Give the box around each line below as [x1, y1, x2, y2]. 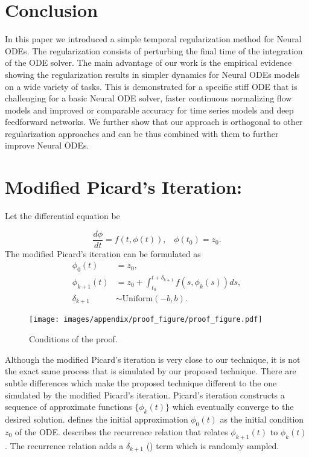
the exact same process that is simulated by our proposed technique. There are [5, 365, 296, 377]
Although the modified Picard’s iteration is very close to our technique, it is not [5, 353, 301, 365]
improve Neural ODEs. [5, 139, 89, 152]
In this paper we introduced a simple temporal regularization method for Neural [5, 33, 302, 45]
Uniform [122, 295, 153, 304]
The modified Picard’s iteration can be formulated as [5, 247, 201, 260]
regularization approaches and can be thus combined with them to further [5, 127, 279, 139]
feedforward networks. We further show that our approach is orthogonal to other [5, 115, 303, 128]
